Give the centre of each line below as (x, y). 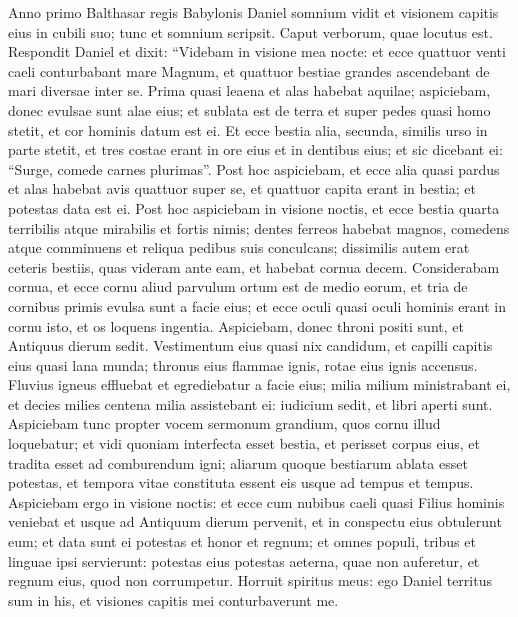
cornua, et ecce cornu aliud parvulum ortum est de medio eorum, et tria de (238, 286)
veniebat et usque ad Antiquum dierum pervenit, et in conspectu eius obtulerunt (255, 521)
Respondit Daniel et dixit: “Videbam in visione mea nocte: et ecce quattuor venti (257, 51)
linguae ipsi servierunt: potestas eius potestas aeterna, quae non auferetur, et (244, 560)
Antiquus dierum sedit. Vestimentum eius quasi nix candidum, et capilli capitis (250, 345)
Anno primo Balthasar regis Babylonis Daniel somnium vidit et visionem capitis (253, 12)
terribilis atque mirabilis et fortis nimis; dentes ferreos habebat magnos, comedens (259, 227)
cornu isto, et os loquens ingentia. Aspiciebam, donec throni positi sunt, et (236, 325)
